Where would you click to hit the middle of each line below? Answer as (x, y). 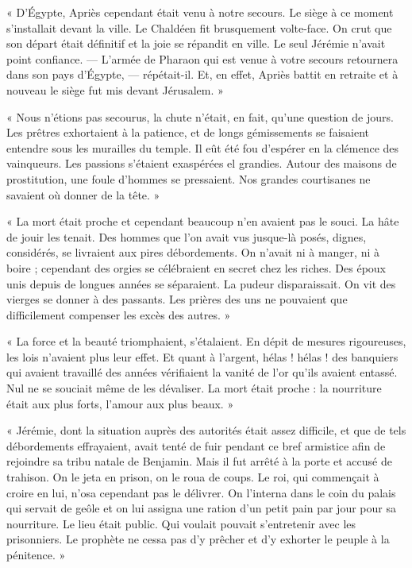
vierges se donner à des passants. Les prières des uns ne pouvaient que (177, 299)
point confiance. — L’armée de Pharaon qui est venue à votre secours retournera (202, 58)
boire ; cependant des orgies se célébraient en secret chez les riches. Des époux (196, 267)
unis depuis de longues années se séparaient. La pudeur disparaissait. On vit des (201, 283)
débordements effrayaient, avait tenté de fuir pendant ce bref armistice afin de (196, 445)
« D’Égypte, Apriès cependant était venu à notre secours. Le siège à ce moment (200, 12)
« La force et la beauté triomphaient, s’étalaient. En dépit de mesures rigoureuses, (206, 341)
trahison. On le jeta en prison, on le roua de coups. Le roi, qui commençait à (193, 477)
